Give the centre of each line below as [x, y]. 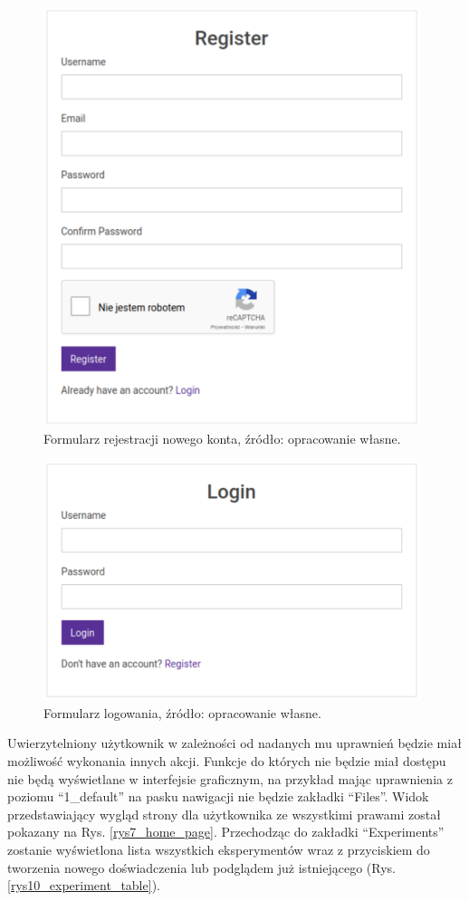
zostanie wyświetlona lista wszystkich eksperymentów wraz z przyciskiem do [219, 849]
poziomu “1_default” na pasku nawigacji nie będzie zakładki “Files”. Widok [218, 796]
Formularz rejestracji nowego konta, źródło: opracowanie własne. [222, 439]
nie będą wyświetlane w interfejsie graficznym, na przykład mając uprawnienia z [230, 778]
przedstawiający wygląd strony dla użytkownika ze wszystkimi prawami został [224, 814]
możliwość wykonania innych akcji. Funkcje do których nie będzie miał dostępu [227, 760]
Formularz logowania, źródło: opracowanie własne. [182, 712]
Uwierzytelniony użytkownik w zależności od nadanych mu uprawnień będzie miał [234, 743]
